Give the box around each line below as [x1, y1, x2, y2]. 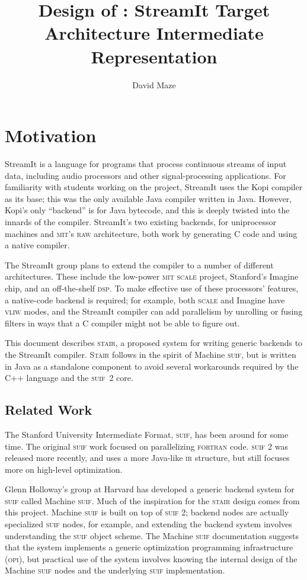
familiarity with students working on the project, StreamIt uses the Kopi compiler [5, 181, 303, 193]
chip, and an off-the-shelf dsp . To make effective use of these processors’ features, [5, 281, 299, 294]
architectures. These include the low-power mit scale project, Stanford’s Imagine [5, 270, 299, 283]
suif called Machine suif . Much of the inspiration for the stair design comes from [5, 494, 300, 507]
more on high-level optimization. [5, 463, 123, 475]
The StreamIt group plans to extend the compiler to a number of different [5, 258, 274, 271]
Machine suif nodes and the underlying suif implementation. [5, 564, 225, 576]
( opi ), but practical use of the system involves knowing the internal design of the [5, 552, 298, 565]
